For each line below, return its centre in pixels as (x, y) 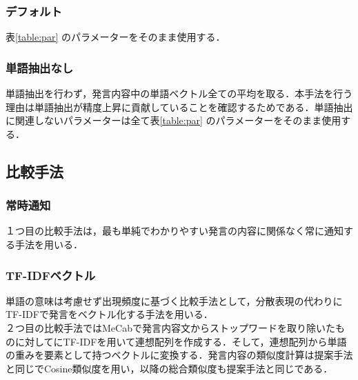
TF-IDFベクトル (51, 275)
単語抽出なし (40, 67)
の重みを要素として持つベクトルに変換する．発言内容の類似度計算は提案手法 (179, 355)
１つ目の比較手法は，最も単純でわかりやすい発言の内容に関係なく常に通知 (175, 231)
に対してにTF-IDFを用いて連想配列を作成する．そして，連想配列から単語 (181, 341)
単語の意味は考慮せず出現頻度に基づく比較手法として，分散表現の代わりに (174, 300)
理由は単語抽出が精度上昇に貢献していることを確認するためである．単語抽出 (179, 107)
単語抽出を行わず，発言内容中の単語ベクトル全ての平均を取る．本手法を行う (179, 93)
